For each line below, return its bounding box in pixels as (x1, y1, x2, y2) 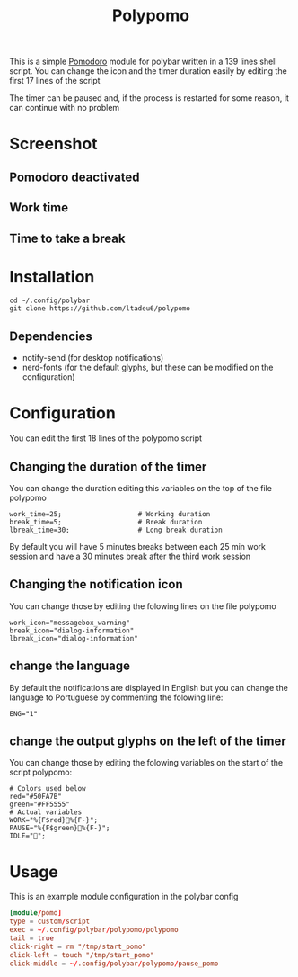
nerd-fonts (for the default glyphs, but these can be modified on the (22, 362, 274, 373)
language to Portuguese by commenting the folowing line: (9, 692, 223, 703)
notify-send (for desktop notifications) (22, 353, 164, 363)
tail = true (9, 934, 54, 943)
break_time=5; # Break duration (9, 518, 203, 527)
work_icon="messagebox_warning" (9, 618, 130, 627)
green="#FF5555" (9, 800, 70, 810)
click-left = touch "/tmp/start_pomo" (9, 950, 154, 959)
